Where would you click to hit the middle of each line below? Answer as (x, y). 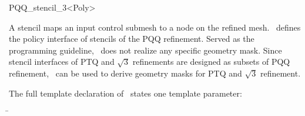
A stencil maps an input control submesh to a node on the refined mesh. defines (155, 27)
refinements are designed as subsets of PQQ (211, 62)
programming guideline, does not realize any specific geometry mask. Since (145, 50)
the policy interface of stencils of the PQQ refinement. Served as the (132, 39)
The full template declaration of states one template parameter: (125, 93)
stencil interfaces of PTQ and (62, 62)
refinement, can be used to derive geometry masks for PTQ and (125, 73)
